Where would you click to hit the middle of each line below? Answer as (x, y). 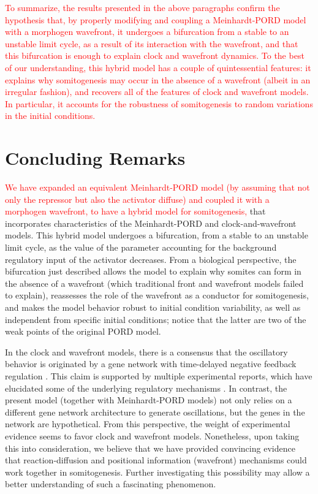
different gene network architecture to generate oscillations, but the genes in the (155, 412)
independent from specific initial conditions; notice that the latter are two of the (156, 319)
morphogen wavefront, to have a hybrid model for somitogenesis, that (135, 211)
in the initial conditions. (50, 116)
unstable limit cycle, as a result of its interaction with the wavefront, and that (152, 43)
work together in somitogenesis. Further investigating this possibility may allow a (157, 472)
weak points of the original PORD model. (83, 331)
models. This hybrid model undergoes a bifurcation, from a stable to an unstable (157, 235)
